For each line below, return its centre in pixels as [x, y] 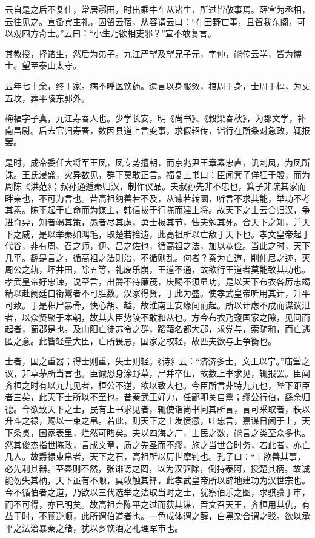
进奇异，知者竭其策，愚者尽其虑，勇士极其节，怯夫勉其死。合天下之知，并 [153, 221]
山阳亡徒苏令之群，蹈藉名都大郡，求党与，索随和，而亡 [191, 329]
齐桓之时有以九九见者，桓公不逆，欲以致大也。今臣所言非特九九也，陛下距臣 [157, 385]
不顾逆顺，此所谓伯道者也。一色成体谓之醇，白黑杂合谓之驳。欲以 [170, 516]
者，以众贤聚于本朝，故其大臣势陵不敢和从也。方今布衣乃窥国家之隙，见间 [153, 317]
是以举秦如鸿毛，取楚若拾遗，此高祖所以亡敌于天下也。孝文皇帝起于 [174, 233]
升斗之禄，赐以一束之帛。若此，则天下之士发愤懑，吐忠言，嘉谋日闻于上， [153, 421]
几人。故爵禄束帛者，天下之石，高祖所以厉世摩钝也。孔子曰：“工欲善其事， [155, 456]
